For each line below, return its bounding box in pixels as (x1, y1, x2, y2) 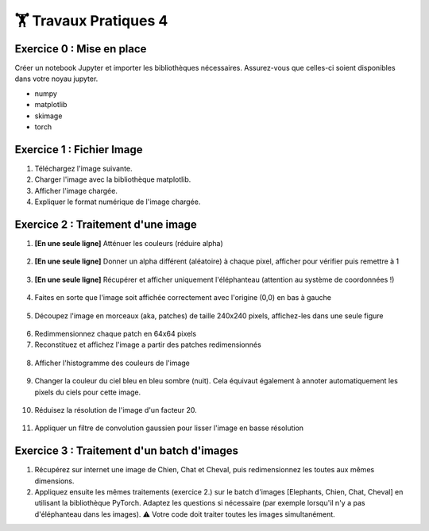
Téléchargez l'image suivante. (34, 164, 133, 173)
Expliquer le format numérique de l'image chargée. (34, 197, 201, 206)
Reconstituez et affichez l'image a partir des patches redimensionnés (34, 340, 261, 349)
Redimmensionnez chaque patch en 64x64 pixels (34, 329, 197, 338)
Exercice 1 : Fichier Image (14, 143, 143, 156)
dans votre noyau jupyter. (14, 74, 99, 83)
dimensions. (34, 476, 75, 486)
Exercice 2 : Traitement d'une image (14, 217, 198, 231)
